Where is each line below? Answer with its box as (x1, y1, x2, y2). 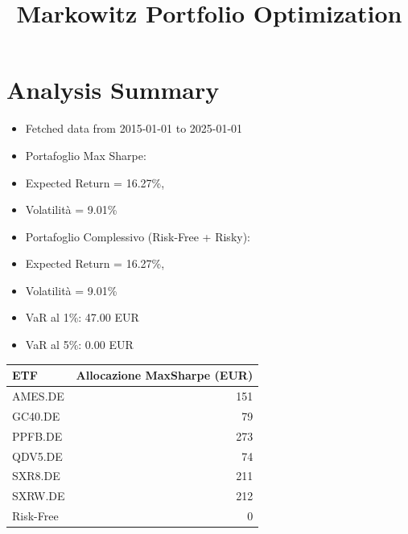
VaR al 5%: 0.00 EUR (25, 336, 134, 353)
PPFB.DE (12, 427, 63, 444)
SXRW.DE (12, 487, 65, 504)
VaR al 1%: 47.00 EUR (25, 309, 139, 326)
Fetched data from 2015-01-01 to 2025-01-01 (25, 120, 243, 137)
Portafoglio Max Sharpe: (25, 146, 146, 163)
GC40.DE (12, 407, 60, 424)
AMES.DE (12, 388, 64, 404)
